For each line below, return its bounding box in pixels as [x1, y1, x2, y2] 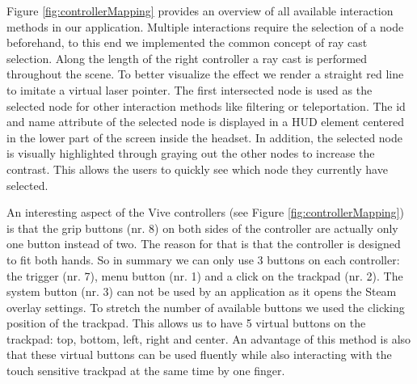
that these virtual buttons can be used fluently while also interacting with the [6, 346, 392, 363]
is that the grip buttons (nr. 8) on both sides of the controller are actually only [6, 219, 398, 236]
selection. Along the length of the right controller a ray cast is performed [6, 49, 368, 66]
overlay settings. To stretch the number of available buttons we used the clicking [6, 298, 405, 315]
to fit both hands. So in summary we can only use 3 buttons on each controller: [6, 251, 400, 268]
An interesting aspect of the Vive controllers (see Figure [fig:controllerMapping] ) [6, 204, 404, 221]
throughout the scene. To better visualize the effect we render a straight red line [6, 65, 404, 82]
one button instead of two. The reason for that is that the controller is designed [6, 235, 401, 252]
